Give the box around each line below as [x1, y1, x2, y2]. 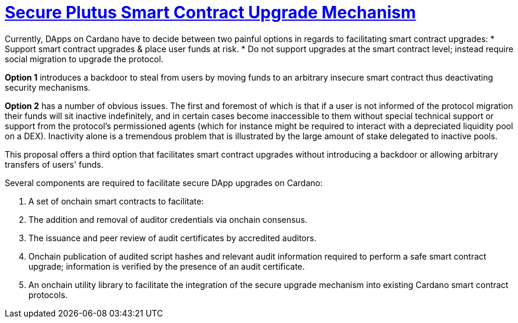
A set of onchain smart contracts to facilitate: [28, 196, 204, 206]
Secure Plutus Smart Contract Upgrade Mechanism [5, 2, 416, 23]
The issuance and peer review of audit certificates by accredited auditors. [28, 232, 317, 243]
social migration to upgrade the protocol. [5, 53, 163, 64]
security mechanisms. [5, 82, 91, 92]
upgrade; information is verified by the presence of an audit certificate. [28, 261, 305, 271]
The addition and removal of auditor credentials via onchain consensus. [28, 214, 308, 225]
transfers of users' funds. [5, 159, 104, 170]
